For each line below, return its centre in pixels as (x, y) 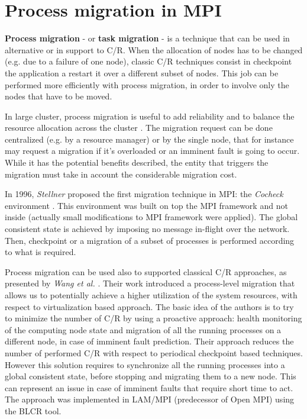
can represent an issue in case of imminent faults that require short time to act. (149, 387)
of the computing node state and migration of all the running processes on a (143, 329)
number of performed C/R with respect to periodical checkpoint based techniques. (154, 352)
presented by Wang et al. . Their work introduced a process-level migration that (150, 283)
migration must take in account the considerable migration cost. (121, 174)
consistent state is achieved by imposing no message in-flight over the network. (147, 229)
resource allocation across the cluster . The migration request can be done (139, 128)
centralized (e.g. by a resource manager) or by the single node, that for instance (149, 139)
